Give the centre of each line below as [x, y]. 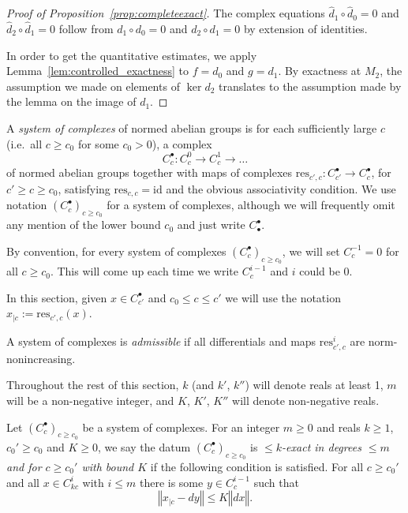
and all [23, 482]
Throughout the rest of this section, [93, 385]
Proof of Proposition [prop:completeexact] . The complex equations [166, 13]
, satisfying [84, 188]
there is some [171, 482]
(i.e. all [24, 143]
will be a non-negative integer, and [90, 401]
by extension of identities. [305, 29]
